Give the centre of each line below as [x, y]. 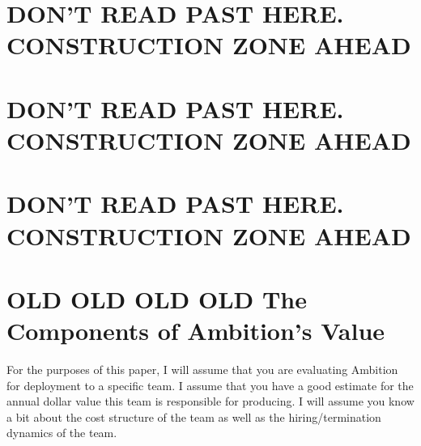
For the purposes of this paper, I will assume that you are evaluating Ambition [202, 369]
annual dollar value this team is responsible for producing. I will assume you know [210, 401]
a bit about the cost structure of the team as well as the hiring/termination [194, 416]
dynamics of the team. [62, 433]
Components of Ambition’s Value [196, 331]
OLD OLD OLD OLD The [157, 298]
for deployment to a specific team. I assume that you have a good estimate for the [210, 385]
